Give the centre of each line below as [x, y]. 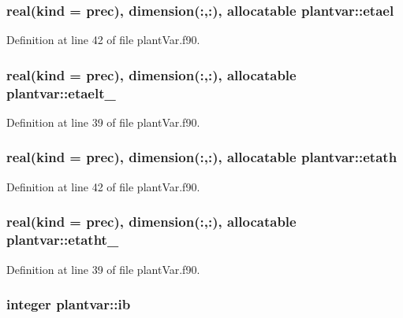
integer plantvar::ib [69, 304]
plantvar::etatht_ [63, 240]
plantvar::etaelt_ [61, 92]
